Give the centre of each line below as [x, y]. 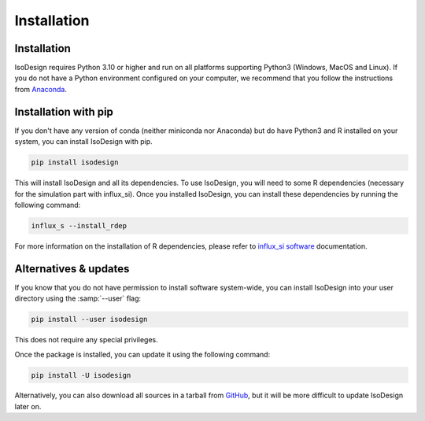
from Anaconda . [41, 89]
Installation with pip [64, 111]
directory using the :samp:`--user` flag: [78, 298]
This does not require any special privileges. [87, 340]
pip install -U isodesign [81, 375]
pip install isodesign [75, 162]
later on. [28, 406]
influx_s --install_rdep [79, 225]
